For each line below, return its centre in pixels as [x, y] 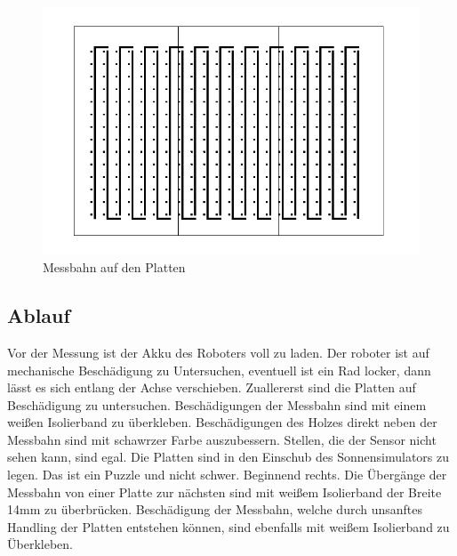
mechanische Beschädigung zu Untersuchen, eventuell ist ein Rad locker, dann [219, 370]
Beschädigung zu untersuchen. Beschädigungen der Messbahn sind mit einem [217, 404]
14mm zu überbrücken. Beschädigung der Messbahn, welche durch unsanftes [215, 509]
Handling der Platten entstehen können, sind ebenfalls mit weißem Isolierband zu [228, 526]
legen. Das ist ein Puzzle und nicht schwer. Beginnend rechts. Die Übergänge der [227, 475]
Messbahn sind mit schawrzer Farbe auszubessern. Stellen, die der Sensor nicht [222, 439]
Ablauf [39, 315]
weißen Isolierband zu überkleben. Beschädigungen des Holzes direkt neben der [222, 422]
